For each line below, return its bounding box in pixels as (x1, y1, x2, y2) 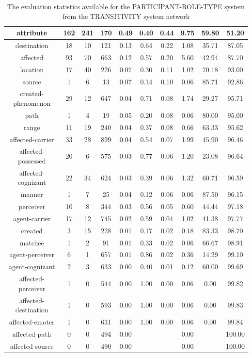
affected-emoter (9, 317, 55, 327)
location (20, 64, 44, 74)
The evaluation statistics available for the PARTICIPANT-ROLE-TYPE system (7, 1, 245, 11)
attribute (16, 28, 47, 38)
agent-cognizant (8, 261, 55, 272)
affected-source (10, 341, 54, 351)
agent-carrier (13, 213, 51, 223)
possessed (17, 155, 46, 165)
